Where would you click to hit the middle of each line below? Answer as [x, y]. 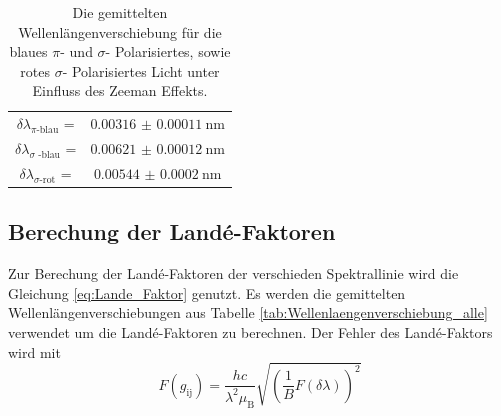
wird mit [34, 351]
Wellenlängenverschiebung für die [120, 31]
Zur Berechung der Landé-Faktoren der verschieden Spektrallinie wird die [233, 273]
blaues [28, 51]
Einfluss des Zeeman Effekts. [120, 90]
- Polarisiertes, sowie [168, 51]
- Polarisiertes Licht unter [141, 70]
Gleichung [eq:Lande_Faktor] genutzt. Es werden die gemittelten [207, 292]
